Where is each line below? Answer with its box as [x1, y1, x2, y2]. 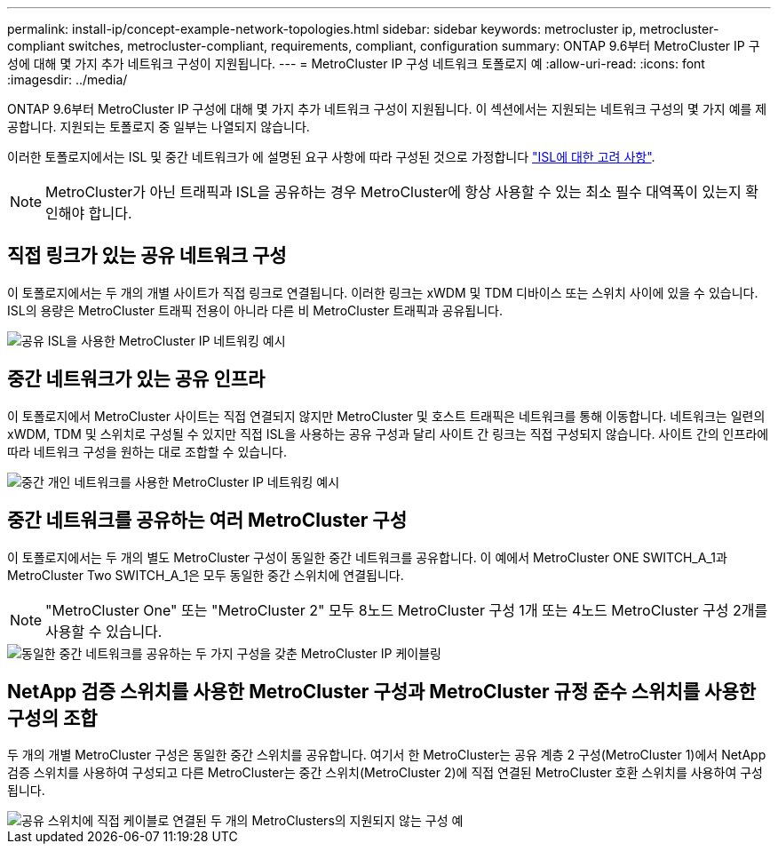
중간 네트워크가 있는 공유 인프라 [7, 368, 266, 391]
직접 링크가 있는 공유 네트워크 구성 [7, 244, 287, 267]
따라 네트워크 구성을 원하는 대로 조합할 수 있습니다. [7, 443, 287, 459]
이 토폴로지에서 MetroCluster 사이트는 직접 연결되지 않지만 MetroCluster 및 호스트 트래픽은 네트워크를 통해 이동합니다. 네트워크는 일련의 [7, 408, 766, 424]
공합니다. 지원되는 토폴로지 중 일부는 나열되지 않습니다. [7, 119, 310, 134]
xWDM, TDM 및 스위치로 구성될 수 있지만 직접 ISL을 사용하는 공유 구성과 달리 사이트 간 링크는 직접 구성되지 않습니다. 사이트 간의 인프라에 [7, 425, 769, 441]
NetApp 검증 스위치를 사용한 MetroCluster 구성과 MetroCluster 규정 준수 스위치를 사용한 [7, 680, 757, 703]
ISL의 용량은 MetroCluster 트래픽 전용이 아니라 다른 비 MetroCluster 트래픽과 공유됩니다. [7, 302, 504, 318]
